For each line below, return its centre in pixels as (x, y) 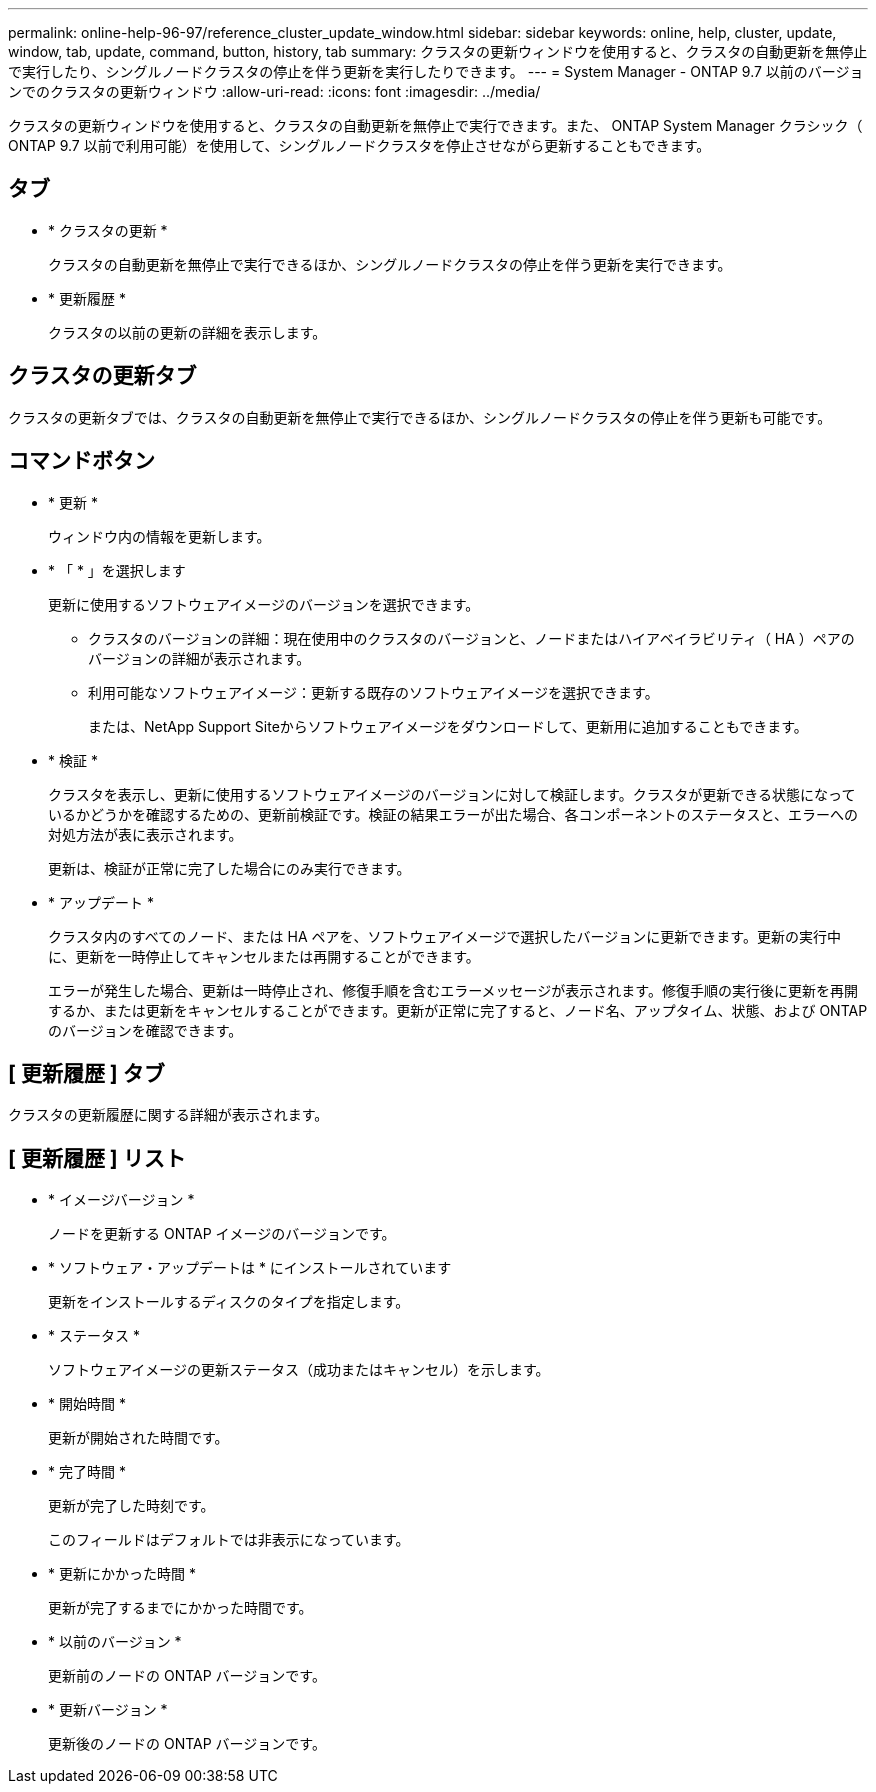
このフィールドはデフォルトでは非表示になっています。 (229, 1540)
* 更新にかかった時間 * (122, 1574)
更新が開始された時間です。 (138, 1438)
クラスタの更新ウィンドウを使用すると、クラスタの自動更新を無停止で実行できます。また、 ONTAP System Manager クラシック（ (435, 125)
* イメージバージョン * (121, 1200)
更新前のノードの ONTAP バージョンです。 (187, 1676)
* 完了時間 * (87, 1472)
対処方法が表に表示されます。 (145, 834)
